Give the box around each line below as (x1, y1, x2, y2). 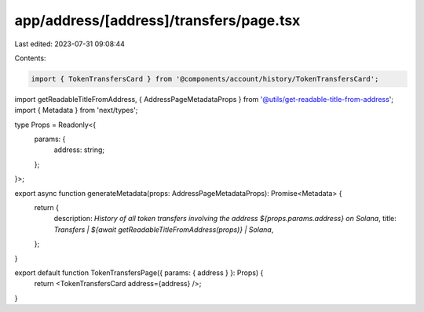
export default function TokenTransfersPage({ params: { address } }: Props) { (14, 267, 264, 278)
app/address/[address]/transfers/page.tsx (14, 12, 301, 29)
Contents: (14, 53, 46, 63)
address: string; (53, 145, 105, 154)
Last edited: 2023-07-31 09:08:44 (14, 39, 126, 49)
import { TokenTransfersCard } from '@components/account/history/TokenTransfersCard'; (31, 74, 379, 83)
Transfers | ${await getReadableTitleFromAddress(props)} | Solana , (53, 224, 274, 234)
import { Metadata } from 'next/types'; (14, 106, 138, 115)
